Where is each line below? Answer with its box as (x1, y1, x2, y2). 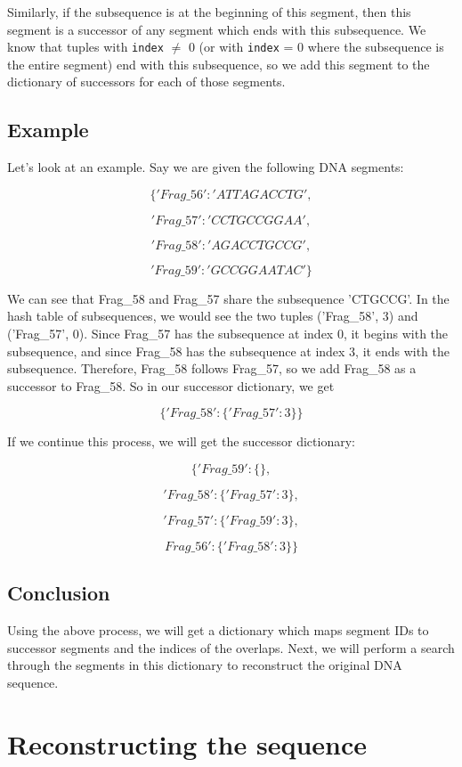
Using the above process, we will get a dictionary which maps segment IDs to (7, 621, 429, 640)
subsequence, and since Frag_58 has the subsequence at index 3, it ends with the (7, 341, 450, 360)
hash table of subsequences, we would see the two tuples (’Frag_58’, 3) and (7, 306, 418, 325)
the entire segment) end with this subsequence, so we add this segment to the (7, 54, 430, 73)
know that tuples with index (7, 37, 164, 56)
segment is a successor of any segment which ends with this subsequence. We (7, 20, 426, 38)
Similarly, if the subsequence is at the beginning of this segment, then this (7, 3, 411, 20)
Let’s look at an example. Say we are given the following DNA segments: (7, 158, 404, 176)
